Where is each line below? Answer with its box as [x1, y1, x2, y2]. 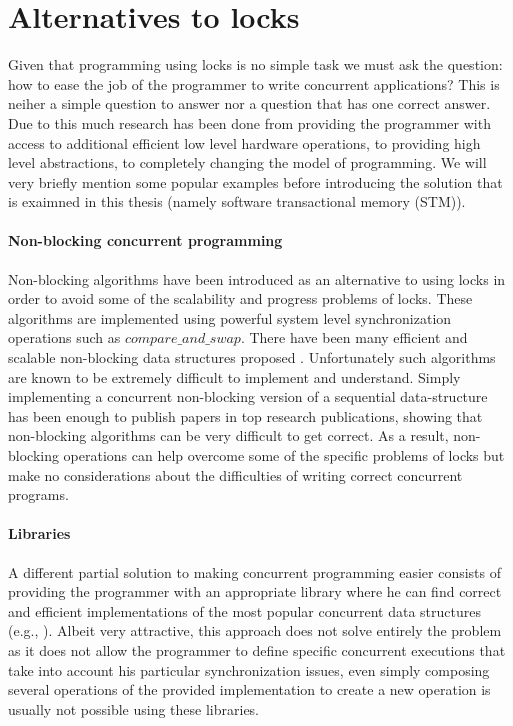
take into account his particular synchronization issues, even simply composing [8, 659, 490, 680]
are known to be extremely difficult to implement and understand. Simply [8, 366, 461, 387]
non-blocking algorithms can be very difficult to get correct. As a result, [8, 425, 449, 446]
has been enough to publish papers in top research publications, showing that [8, 405, 483, 426]
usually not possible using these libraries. [8, 698, 260, 719]
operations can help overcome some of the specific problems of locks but [63, 445, 505, 466]
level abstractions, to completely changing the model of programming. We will [8, 152, 487, 173]
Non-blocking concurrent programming [8, 230, 283, 251]
